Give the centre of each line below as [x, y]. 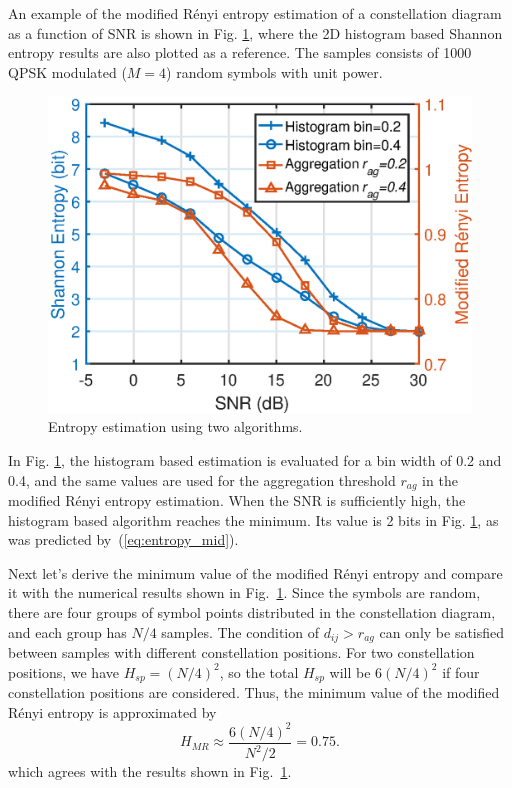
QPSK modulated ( [67, 71]
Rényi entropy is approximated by [112, 711]
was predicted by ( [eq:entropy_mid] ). [123, 539]
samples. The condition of [240, 631]
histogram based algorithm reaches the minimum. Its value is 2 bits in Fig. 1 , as [253, 519]
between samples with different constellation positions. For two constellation [241, 651]
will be [350, 671]
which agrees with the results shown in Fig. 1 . [150, 771]
